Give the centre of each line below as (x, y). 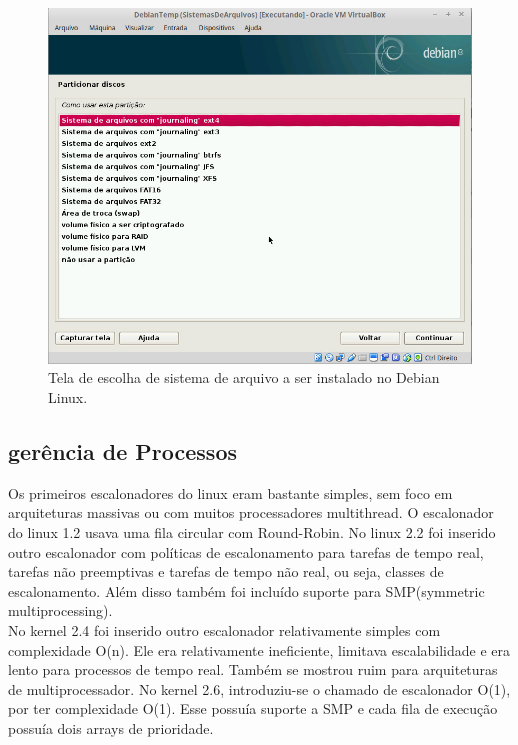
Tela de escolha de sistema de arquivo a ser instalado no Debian (244, 377)
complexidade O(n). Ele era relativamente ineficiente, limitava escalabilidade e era (259, 649)
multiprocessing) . (60, 610)
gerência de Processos (123, 451)
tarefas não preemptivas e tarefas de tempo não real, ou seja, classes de (226, 571)
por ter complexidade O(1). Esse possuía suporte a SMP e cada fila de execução (253, 708)
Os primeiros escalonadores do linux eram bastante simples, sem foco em (230, 492)
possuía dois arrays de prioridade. (111, 727)
